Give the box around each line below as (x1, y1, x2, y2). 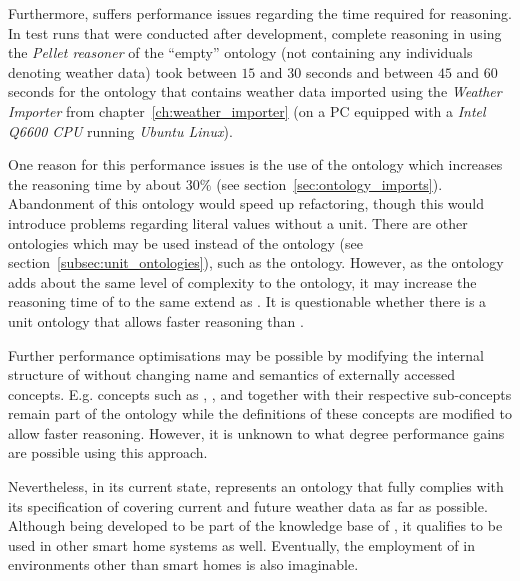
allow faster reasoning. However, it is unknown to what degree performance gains (8, 422, 505, 443)
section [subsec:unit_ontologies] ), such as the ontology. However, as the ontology (8, 252, 504, 273)
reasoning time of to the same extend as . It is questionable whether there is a (8, 291, 487, 312)
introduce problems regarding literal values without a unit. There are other (8, 212, 468, 233)
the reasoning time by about (8, 173, 182, 194)
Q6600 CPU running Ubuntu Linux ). (8, 120, 233, 141)
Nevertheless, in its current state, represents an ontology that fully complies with (8, 476, 504, 497)
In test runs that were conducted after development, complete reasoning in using (8, 22, 502, 43)
